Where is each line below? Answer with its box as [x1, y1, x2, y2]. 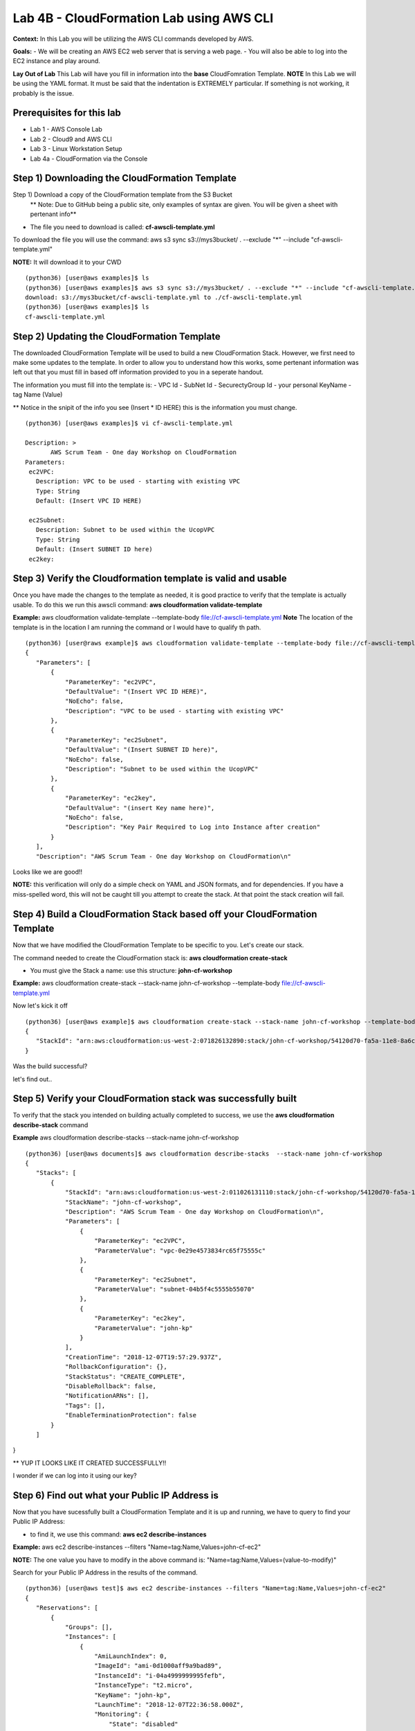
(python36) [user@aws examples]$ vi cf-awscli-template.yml [25, 420, 233, 427]
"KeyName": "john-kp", [94, 1691, 172, 1699]
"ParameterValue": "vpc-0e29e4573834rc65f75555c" [94, 1246, 266, 1255]
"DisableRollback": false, [64, 1382, 157, 1390]
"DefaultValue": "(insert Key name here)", [64, 804, 215, 811]
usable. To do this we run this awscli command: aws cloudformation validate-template [12, 600, 263, 609]
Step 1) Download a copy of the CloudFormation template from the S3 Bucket [12, 190, 233, 199]
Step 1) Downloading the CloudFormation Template [12, 172, 237, 184]
